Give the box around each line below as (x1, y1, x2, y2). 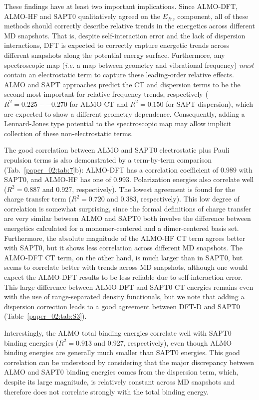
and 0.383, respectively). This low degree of (107, 194, 240, 204)
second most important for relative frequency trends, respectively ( (4, 89, 208, 99)
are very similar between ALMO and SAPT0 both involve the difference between (4, 213, 251, 223)
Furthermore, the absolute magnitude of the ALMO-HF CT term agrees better (4, 232, 246, 243)
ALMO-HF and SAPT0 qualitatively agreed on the (4, 10, 160, 21)
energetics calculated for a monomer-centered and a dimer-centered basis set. (4, 223, 239, 233)
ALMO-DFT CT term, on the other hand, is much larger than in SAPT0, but (4, 252, 243, 262)
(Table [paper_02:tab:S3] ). (4, 311, 87, 321)
